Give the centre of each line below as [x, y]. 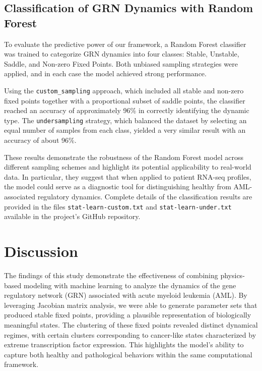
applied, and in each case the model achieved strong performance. [105, 73]
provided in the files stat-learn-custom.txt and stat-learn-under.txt [118, 206]
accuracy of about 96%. [40, 140]
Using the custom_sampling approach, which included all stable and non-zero [124, 90]
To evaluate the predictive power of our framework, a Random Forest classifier [125, 44]
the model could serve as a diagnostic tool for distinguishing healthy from [118, 187]
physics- [233, 275]
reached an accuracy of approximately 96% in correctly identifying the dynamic [127, 110]
